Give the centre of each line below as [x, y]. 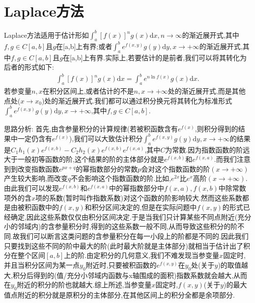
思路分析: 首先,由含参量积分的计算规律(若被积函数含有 [91, 128]
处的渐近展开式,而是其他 [207, 91]
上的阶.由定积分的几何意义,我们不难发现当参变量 [142, 255]
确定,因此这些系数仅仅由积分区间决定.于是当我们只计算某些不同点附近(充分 [131, 216]
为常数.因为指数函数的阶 [204, 149]
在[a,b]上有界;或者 [84, 46]
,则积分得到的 [216, 128]
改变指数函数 [38, 168]
